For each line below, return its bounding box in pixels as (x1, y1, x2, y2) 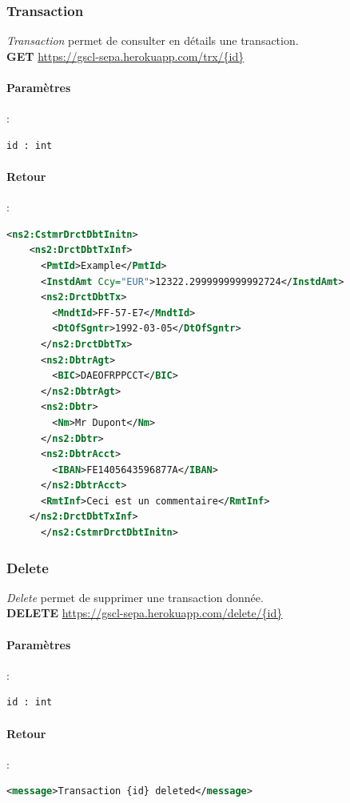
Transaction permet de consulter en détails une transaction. (6, 32, 299, 49)
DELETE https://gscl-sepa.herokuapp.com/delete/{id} (6, 604, 283, 621)
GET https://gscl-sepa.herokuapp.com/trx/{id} (6, 47, 245, 64)
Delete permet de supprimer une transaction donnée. (6, 588, 264, 605)
